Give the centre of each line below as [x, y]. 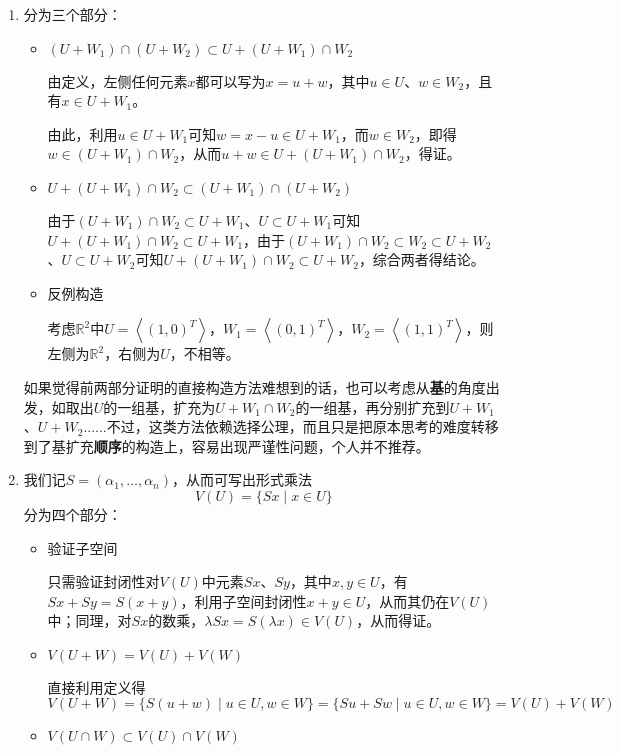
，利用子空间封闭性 [243, 600]
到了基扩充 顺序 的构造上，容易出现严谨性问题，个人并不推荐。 [226, 445]
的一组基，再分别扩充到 [372, 406]
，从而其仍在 [407, 600]
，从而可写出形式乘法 [242, 479]
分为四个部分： [72, 513]
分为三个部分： [72, 14]
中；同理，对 [89, 620]
